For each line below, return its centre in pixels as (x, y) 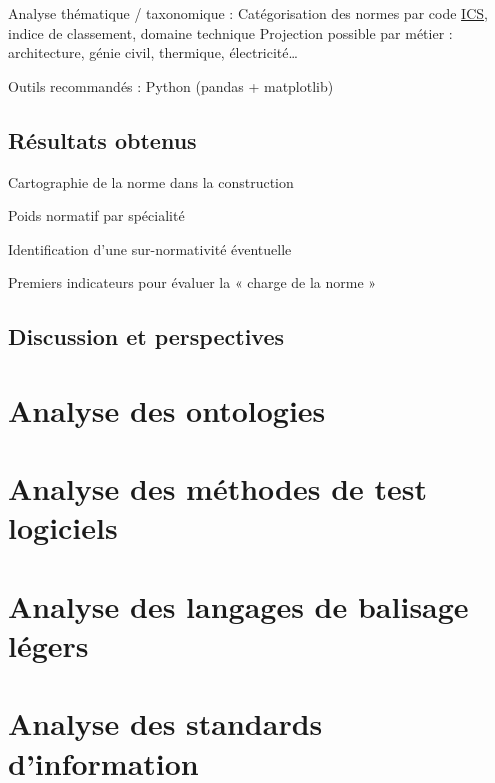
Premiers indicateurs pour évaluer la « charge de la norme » (192, 282)
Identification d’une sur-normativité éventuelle (150, 248)
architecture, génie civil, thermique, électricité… (153, 52)
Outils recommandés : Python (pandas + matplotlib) (171, 85)
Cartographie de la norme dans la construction (151, 181)
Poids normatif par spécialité (96, 215)
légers (48, 645)
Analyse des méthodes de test (218, 488)
